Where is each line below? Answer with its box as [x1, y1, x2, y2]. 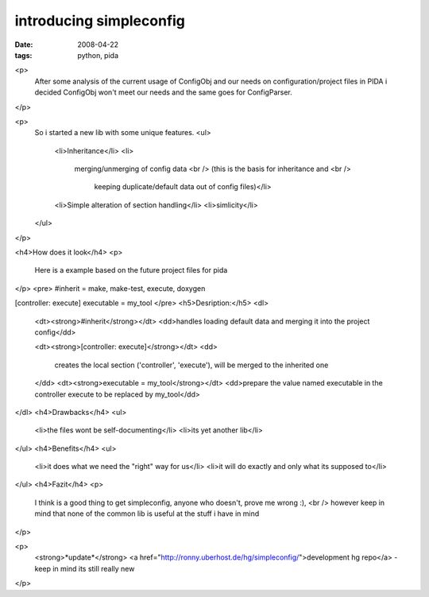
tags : [14, 50, 33, 60]
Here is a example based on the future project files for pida [34, 266, 228, 275]
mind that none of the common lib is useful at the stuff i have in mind [34, 509, 260, 518]
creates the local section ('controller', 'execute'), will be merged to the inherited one [54, 360, 329, 370]
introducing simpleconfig [14, 12, 186, 29]
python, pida [77, 50, 119, 60]
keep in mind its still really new [34, 564, 135, 573]
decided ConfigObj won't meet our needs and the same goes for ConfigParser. [34, 87, 293, 97]
